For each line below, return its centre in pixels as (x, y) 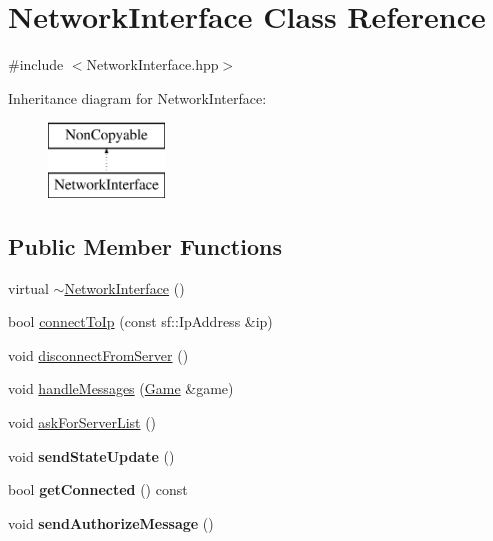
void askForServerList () (82, 422)
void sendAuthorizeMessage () (111, 522)
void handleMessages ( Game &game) (121, 388)
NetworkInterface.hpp (152, 64)
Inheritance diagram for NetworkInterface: (137, 97)
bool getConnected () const (98, 489)
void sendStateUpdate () (91, 455)
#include (36, 64)
